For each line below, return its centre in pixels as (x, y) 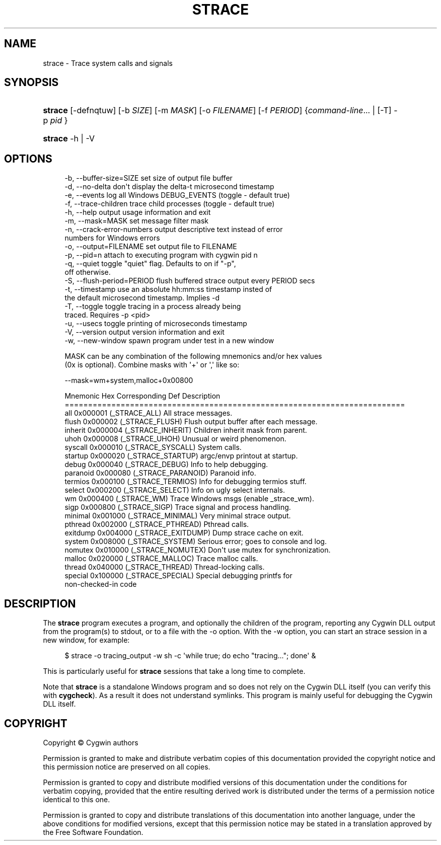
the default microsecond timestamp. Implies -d (142, 298)
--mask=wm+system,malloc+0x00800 (129, 380)
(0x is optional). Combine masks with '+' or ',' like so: (152, 365)
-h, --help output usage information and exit (138, 212)
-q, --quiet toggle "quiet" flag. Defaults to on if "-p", (150, 264)
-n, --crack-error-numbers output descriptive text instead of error (174, 229)
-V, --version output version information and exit (144, 332)
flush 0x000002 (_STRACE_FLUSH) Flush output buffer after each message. (191, 422)
